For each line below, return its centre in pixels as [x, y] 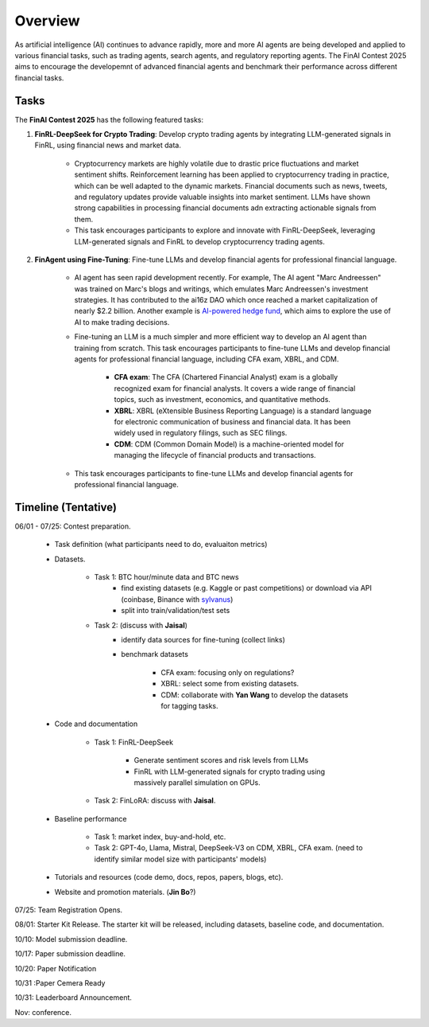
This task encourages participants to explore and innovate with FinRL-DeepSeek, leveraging [225, 230]
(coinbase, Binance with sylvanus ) [177, 599]
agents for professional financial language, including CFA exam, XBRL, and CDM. [207, 359]
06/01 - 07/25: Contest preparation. [73, 526]
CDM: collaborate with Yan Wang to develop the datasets [255, 695]
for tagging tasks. [189, 705]
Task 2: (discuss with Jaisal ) [141, 625]
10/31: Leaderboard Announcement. [73, 998]
